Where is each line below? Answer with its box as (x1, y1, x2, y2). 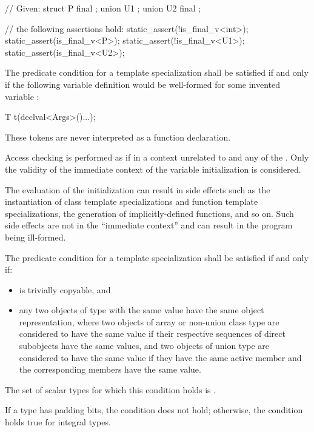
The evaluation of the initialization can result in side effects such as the (5, 183, 270, 196)
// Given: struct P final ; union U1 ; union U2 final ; (5, 2, 201, 14)
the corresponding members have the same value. (19, 363, 201, 376)
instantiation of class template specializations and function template (5, 195, 258, 208)
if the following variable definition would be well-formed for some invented (5, 78, 281, 90)
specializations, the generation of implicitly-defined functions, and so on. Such (5, 207, 294, 219)
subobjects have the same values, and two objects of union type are (19, 339, 270, 352)
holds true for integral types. (5, 416, 111, 428)
